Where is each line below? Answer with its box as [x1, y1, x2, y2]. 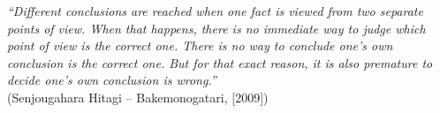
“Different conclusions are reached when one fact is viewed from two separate [7, 2, 423, 19]
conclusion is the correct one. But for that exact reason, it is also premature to [7, 53, 433, 72]
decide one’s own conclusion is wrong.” [7, 71, 216, 89]
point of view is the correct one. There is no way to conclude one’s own [7, 36, 393, 55]
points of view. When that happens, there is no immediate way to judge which [7, 19, 426, 37]
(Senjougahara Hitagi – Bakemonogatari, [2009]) [7, 87, 269, 106]
